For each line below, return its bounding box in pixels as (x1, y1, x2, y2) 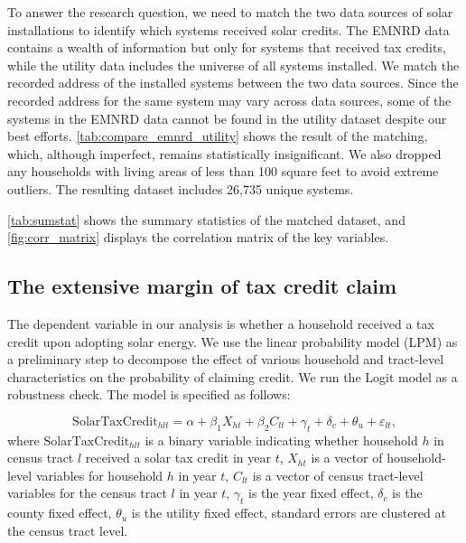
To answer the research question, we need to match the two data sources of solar (7, 3, 453, 21)
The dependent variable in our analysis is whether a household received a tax (7, 314, 434, 332)
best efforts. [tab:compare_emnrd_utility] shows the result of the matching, (7, 126, 428, 145)
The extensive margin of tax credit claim (7, 272, 397, 300)
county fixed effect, (7, 503, 112, 522)
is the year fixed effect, (248, 483, 374, 502)
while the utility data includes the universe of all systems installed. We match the (7, 55, 460, 74)
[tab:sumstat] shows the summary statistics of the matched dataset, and (7, 210, 405, 229)
